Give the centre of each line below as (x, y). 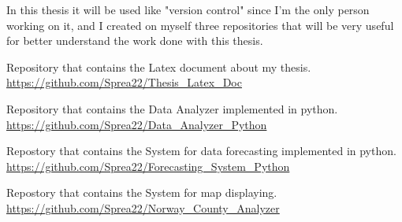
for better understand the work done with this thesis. (135, 41)
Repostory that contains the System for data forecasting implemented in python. (201, 151)
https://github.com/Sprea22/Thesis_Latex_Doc (124, 82)
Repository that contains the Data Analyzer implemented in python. (172, 108)
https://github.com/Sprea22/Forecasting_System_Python (148, 166)
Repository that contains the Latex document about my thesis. (159, 67)
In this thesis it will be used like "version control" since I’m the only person (188, 9)
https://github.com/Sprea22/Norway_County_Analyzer (143, 207)
